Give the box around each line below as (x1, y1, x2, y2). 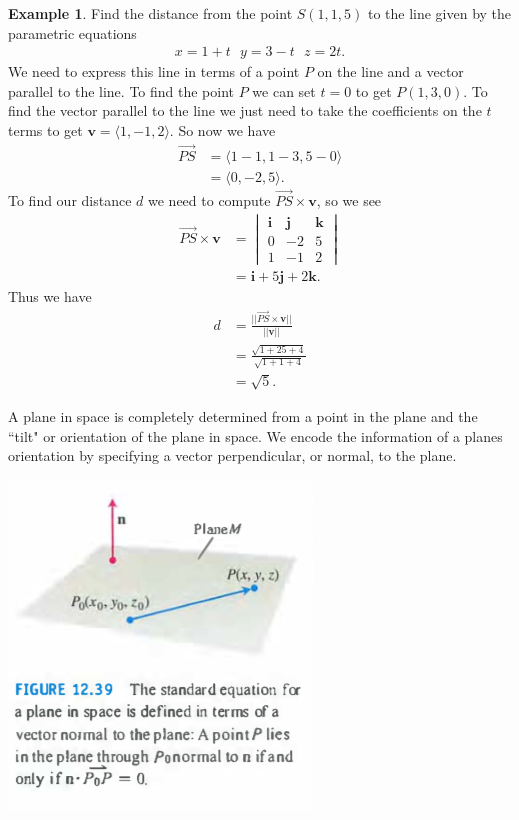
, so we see (316, 190, 382, 211)
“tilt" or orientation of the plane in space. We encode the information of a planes (8, 425, 503, 446)
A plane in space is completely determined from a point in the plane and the (8, 405, 478, 426)
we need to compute (148, 190, 271, 211)
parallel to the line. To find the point (8, 80, 235, 101)
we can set (252, 80, 316, 101)
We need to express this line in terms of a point (8, 61, 300, 82)
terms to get (8, 120, 83, 140)
